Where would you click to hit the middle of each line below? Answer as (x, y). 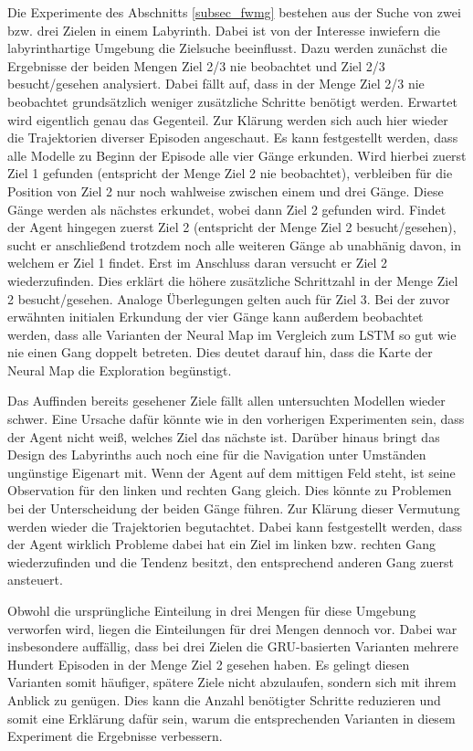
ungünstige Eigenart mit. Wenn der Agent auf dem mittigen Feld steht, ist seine (231, 472)
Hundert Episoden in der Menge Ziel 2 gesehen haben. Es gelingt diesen (209, 664)
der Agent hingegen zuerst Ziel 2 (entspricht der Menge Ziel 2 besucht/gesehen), (232, 227)
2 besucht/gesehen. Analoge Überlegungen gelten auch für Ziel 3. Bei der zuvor (229, 298)
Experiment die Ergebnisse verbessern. (115, 736)
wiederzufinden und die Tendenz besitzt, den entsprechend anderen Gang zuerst (231, 561)
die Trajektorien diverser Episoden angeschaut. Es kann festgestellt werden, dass (233, 138)
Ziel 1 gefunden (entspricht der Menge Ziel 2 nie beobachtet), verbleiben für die (230, 173)
